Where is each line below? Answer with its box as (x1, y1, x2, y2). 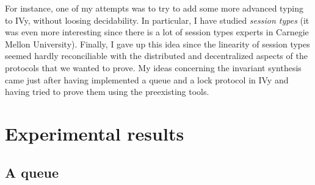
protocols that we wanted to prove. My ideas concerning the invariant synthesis (5, 61, 302, 74)
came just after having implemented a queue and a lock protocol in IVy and (5, 73, 289, 86)
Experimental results (5, 120, 184, 145)
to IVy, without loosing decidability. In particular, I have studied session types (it (5, 13, 310, 26)
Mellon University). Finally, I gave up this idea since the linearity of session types (5, 37, 310, 50)
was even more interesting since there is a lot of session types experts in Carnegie (5, 26, 309, 38)
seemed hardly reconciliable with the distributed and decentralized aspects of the (5, 49, 308, 62)
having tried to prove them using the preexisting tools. (5, 85, 209, 98)
